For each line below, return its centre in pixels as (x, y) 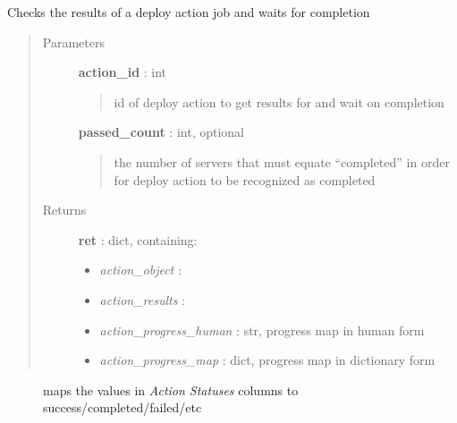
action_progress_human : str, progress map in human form (262, 330)
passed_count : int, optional (161, 132)
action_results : (142, 299)
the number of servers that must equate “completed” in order (282, 161)
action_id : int (123, 72)
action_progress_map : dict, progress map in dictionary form (267, 360)
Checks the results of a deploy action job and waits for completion (189, 12)
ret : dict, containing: (138, 239)
